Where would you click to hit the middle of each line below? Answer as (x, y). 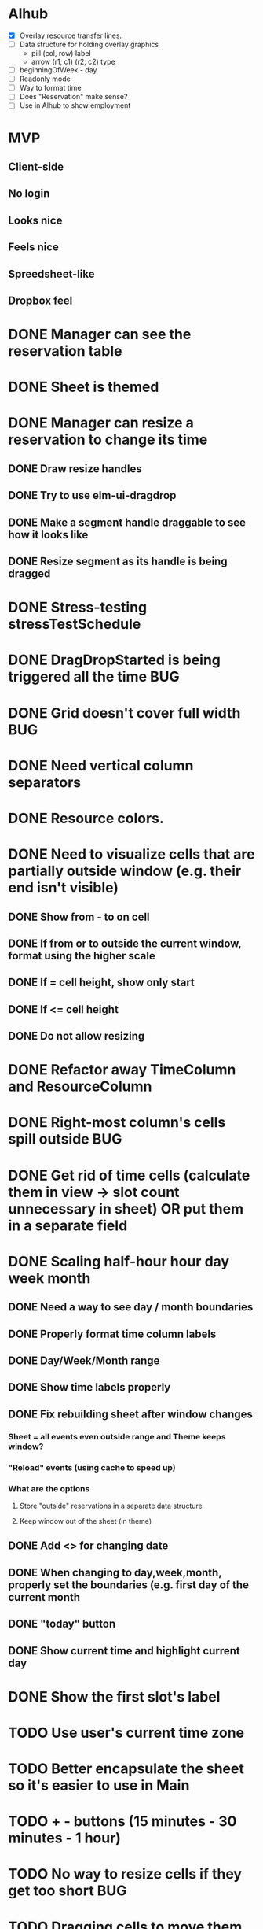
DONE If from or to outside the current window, (125, 943)
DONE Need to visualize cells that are (131, 854)
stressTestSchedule (75, 625)
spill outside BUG (65, 1139)
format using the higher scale (82, 956)
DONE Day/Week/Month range (84, 1361)
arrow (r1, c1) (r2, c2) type (73, 62)
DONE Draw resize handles (75, 469)
